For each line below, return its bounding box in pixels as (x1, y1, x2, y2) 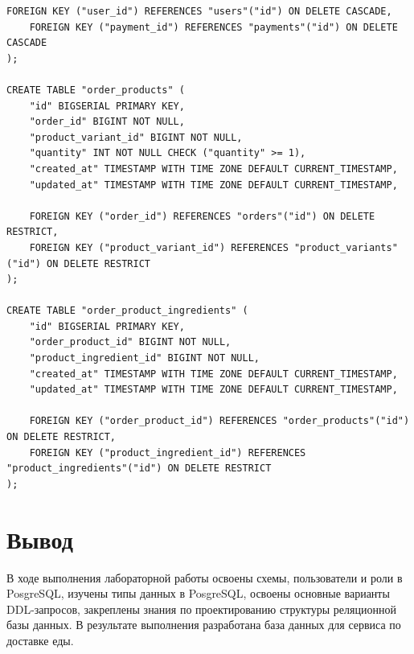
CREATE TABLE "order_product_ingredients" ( (6, 305, 248, 317)
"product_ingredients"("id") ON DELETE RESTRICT (6, 463, 272, 475)
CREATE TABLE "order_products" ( (6, 84, 185, 96)
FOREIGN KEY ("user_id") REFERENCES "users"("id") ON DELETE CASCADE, (6, 6, 392, 17)
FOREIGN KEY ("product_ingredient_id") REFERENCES (29, 446, 306, 459)
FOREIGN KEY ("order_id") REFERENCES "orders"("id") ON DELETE (29, 210, 375, 222)
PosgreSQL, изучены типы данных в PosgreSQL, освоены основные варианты (6, 585, 390, 602)
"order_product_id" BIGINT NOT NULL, (29, 336, 232, 348)
